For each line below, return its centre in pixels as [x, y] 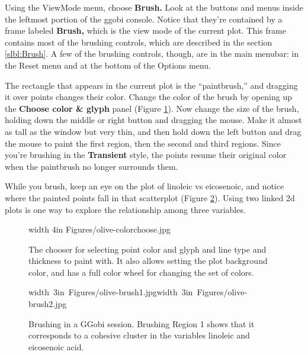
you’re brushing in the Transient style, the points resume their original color [146, 155]
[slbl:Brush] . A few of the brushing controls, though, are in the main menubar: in [152, 54]
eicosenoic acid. [56, 346]
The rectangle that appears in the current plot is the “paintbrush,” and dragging [151, 85]
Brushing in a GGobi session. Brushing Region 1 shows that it [142, 323]
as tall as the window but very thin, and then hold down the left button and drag [153, 131]
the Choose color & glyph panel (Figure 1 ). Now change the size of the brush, [152, 108]
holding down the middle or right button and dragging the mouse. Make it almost [153, 120]
